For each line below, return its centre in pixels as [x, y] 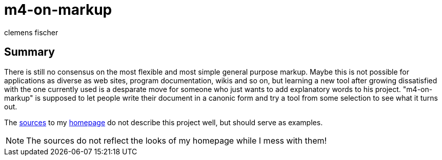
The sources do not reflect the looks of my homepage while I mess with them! [177, 140]
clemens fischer [31, 32]
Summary [29, 52]
